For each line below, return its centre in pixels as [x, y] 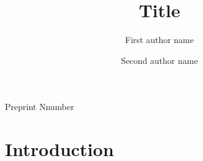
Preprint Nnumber [40, 107]
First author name [159, 40]
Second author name [159, 60]
